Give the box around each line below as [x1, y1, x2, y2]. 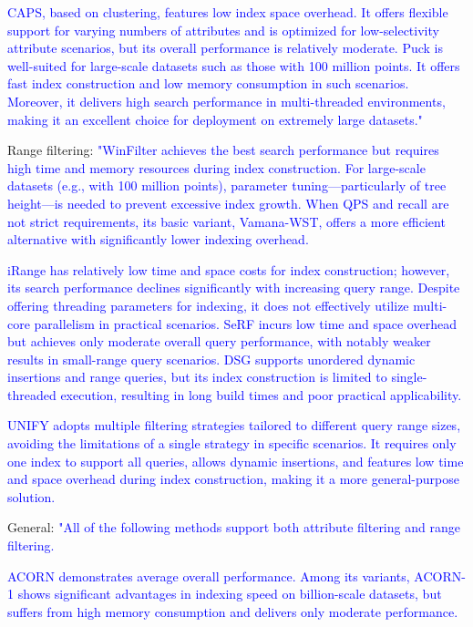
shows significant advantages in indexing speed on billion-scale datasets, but [17, 584, 442, 603]
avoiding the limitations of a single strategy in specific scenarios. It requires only [7, 434, 457, 453]
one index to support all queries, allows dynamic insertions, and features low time [7, 451, 464, 470]
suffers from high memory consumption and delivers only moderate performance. [7, 601, 458, 621]
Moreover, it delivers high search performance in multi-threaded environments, [7, 91, 446, 110]
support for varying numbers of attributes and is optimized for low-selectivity [7, 20, 439, 39]
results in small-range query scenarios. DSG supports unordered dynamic [7, 349, 416, 368]
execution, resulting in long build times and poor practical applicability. [60, 385, 462, 404]
